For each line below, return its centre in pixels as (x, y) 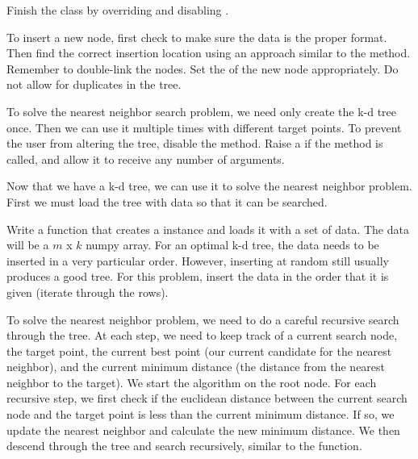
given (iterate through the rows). (88, 292)
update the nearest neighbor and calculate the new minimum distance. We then (203, 430)
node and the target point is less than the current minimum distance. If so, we (201, 414)
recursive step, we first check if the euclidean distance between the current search (207, 398)
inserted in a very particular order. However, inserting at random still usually (198, 260)
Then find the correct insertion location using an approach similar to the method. (209, 53)
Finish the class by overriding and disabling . (118, 10)
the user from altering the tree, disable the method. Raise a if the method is (195, 143)
